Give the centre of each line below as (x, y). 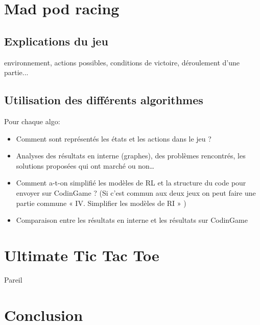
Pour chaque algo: (32, 121)
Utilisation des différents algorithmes (104, 100)
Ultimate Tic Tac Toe (82, 255)
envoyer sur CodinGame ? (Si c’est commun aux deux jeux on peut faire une (136, 192)
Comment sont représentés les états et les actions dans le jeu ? (114, 138)
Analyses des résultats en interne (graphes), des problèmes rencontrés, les (131, 156)
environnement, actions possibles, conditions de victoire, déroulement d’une (122, 62)
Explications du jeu (56, 41)
